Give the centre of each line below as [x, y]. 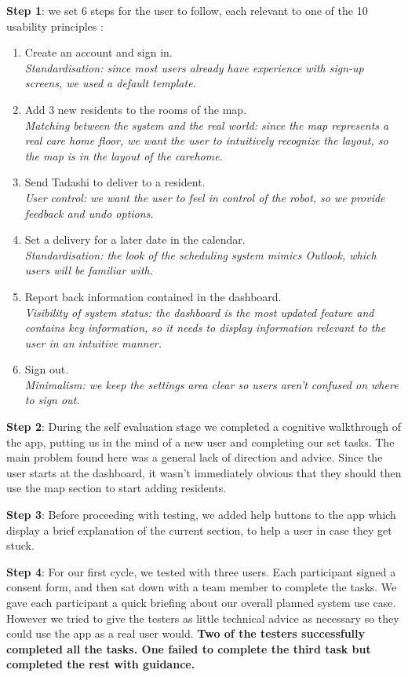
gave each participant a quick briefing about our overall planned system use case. [201, 602]
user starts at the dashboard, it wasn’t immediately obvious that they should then [204, 472]
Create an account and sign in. [98, 52]
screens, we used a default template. [110, 83]
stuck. [20, 545]
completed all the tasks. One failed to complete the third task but [189, 648]
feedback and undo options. [89, 213]
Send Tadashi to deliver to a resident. [115, 182]
